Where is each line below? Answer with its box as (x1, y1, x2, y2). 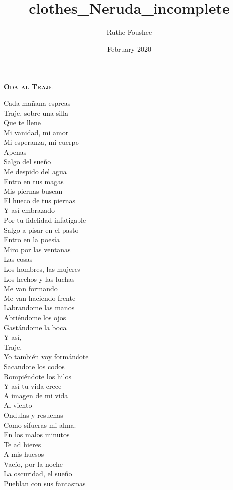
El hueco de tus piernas (4, 195, 76, 205)
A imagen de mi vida (4, 390, 68, 400)
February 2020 (107, 43, 151, 54)
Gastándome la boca (4, 322, 67, 332)
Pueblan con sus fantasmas (4, 478, 86, 489)
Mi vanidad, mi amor (4, 127, 69, 137)
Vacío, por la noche (4, 458, 63, 469)
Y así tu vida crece (4, 381, 62, 391)
